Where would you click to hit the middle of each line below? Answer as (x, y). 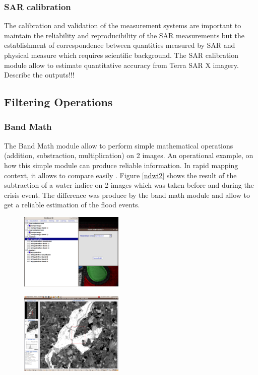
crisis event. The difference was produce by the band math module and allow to (127, 195)
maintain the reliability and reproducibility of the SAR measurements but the (124, 35)
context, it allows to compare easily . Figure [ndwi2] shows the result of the (120, 175)
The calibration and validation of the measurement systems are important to (123, 25)
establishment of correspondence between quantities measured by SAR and (120, 45)
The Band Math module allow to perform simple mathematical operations (119, 145)
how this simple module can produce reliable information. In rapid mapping (121, 165)
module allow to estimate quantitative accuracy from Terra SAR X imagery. (121, 65)
